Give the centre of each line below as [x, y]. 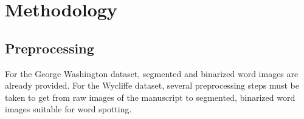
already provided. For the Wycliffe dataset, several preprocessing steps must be [152, 85]
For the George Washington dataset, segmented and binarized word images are [152, 73]
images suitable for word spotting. [68, 109]
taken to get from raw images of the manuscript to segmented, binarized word [150, 97]
